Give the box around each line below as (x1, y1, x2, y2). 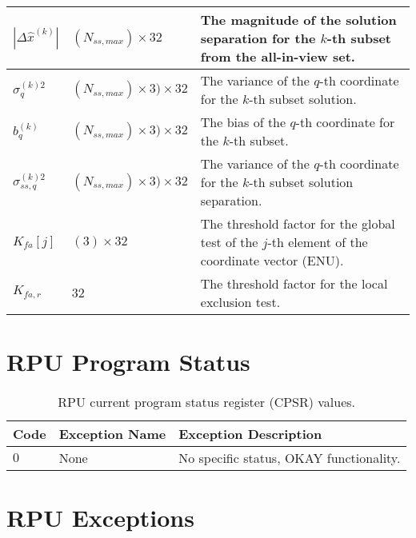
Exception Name (58, 424, 166, 444)
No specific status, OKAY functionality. (178, 448, 401, 468)
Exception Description (178, 424, 322, 444)
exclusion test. (200, 293, 281, 311)
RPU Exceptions (6, 501, 194, 534)
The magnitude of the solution (200, 10, 397, 29)
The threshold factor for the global (200, 214, 395, 233)
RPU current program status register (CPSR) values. (58, 393, 356, 412)
